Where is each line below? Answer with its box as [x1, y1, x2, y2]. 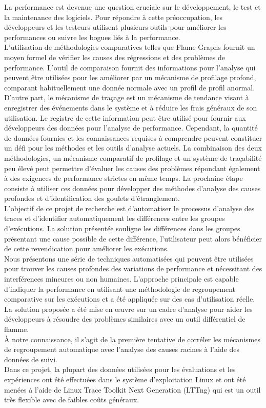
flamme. [4, 324, 29, 334]
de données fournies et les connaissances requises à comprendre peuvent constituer [4, 132, 262, 143]
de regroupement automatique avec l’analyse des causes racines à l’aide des [4, 344, 240, 355]
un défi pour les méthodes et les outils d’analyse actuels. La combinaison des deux [4, 142, 262, 153]
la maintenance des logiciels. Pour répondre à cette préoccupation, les [4, 11, 223, 22]
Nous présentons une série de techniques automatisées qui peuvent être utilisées [4, 253, 254, 264]
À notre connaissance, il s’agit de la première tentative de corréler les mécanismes [4, 333, 260, 344]
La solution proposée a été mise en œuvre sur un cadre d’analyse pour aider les [4, 303, 253, 314]
